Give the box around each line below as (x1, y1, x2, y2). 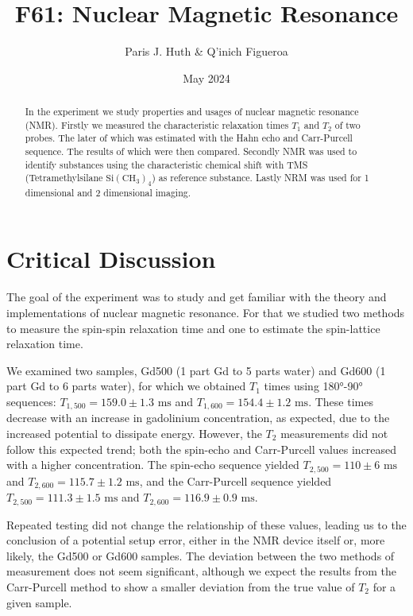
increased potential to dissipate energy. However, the (6, 425, 262, 441)
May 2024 (183, 69, 230, 86)
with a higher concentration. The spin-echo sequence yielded (6, 456, 299, 473)
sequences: (6, 393, 56, 409)
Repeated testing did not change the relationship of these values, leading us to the (6, 516, 407, 533)
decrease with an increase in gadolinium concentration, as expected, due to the (6, 409, 390, 426)
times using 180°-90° (264, 378, 363, 394)
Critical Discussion (6, 242, 216, 275)
